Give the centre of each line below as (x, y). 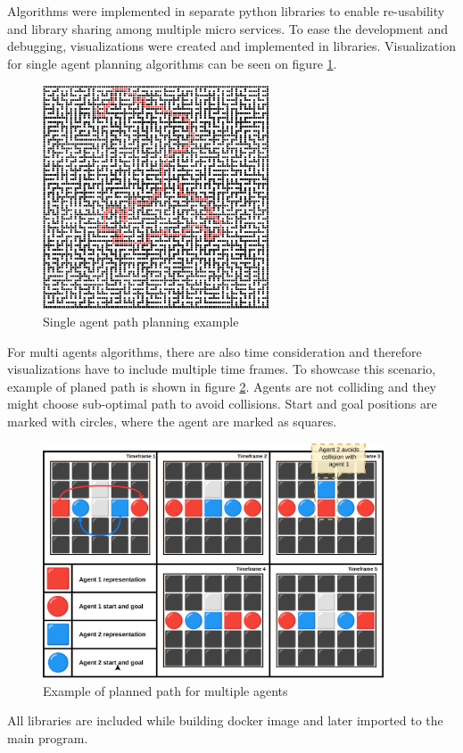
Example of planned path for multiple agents (165, 690)
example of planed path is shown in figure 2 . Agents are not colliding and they (222, 386)
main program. (48, 737)
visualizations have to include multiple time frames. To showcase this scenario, (222, 369)
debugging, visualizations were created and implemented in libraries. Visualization (231, 46)
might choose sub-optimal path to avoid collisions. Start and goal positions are (222, 404)
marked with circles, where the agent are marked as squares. (172, 422)
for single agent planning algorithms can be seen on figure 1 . (172, 63)
